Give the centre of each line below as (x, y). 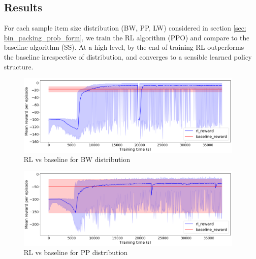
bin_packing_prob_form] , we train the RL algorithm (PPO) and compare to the (127, 37)
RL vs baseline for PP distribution (76, 252)
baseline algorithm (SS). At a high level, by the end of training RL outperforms (124, 47)
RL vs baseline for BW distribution (77, 159)
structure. (19, 66)
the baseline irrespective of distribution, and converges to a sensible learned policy (128, 56)
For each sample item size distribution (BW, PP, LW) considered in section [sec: (125, 28)
